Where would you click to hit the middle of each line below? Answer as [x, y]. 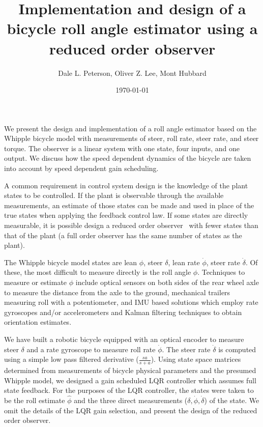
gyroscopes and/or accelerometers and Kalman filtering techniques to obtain [123, 312]
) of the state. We [232, 400]
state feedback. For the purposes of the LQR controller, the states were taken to [129, 390]
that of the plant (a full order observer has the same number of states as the [123, 235]
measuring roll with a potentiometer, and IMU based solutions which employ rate [131, 302]
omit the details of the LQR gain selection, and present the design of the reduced [131, 410]
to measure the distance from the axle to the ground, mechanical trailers [117, 292]
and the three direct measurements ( [131, 400]
